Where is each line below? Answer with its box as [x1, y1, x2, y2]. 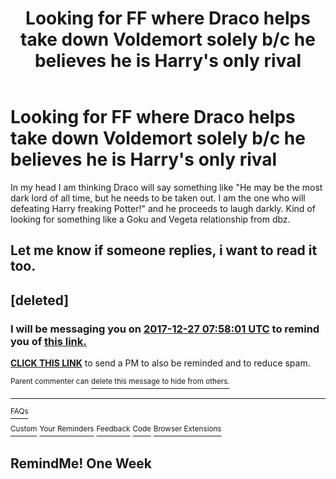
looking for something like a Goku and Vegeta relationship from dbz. [10, 213, 291, 225]
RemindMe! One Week [10, 455, 153, 472]
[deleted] [10, 292, 70, 309]
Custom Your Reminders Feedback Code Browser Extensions [10, 424, 222, 434]
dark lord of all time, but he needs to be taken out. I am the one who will [10, 192, 306, 204]
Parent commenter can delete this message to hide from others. [10, 377, 230, 387]
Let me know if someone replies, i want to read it [10, 242, 318, 259]
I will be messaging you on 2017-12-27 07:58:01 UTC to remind [10, 322, 320, 336]
